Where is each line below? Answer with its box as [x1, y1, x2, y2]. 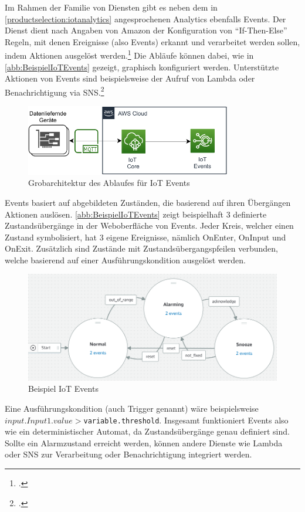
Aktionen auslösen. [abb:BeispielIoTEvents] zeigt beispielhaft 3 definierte [5, 208, 267, 220]
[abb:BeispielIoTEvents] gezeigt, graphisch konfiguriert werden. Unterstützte [5, 60, 279, 73]
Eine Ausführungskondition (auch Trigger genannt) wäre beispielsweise [5, 402, 259, 414]
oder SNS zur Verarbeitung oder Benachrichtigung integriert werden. [5, 448, 252, 460]
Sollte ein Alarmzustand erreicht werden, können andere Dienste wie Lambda [5, 436, 283, 449]
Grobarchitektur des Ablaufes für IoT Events [28, 177, 190, 189]
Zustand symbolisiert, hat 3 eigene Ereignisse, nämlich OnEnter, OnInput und [5, 230, 286, 243]
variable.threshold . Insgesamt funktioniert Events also [83, 413, 289, 426]
